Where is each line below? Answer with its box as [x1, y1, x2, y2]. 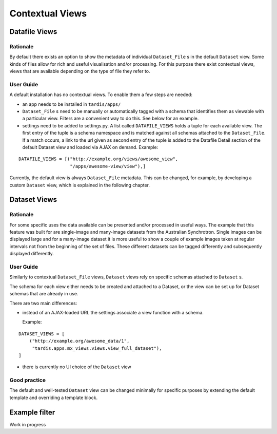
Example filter [9, 408, 55, 417]
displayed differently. [9, 251, 54, 257]
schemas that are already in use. [9, 291, 78, 297]
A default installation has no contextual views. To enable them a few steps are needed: [9, 91, 192, 98]
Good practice [9, 376, 46, 384]
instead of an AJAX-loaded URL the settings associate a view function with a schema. [22, 309, 204, 315]
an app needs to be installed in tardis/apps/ [22, 101, 121, 107]
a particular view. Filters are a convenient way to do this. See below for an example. [22, 116, 199, 122]
